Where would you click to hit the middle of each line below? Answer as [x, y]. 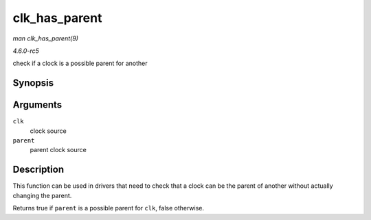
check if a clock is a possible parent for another [80, 63]
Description [38, 170]
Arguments [37, 105]
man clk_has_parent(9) [46, 38]
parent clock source [58, 150]
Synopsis [33, 83]
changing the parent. [42, 195]
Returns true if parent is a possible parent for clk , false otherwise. [109, 208]
